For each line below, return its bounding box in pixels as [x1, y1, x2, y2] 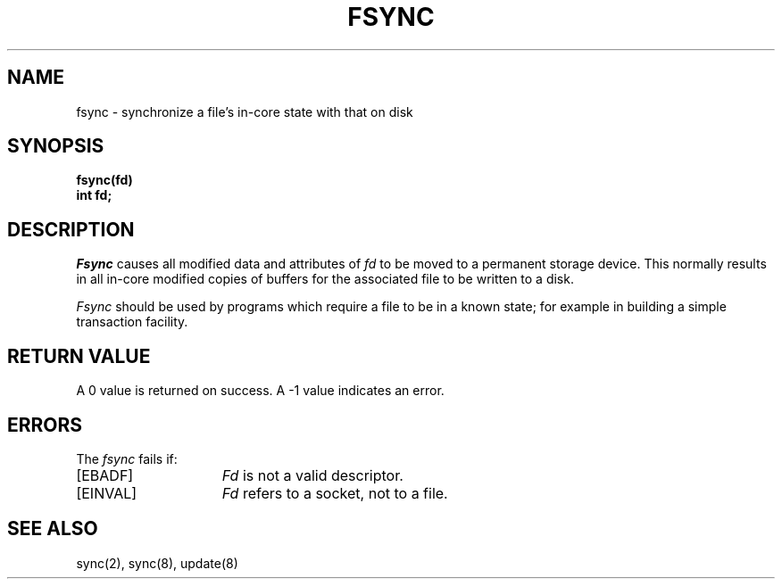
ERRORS [7, 413, 83, 436]
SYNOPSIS [7, 135, 104, 158]
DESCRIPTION [7, 218, 135, 241]
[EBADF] [76, 466, 134, 484]
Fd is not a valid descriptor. [221, 466, 403, 484]
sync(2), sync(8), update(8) [76, 555, 238, 571]
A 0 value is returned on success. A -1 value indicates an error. [76, 383, 445, 399]
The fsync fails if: [76, 450, 178, 466]
